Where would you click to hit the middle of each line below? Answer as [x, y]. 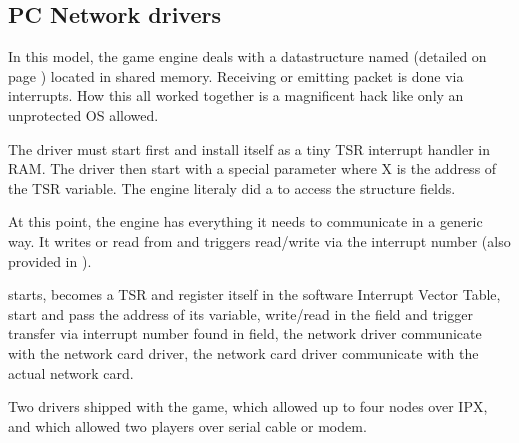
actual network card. [71, 372]
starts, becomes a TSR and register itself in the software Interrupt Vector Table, [254, 294]
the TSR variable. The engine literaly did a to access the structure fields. [232, 187]
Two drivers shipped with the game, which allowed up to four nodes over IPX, [248, 406]
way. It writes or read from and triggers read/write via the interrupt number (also [259, 240]
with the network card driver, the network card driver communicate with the [243, 352]
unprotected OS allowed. [83, 114]
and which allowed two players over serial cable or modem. [187, 425]
